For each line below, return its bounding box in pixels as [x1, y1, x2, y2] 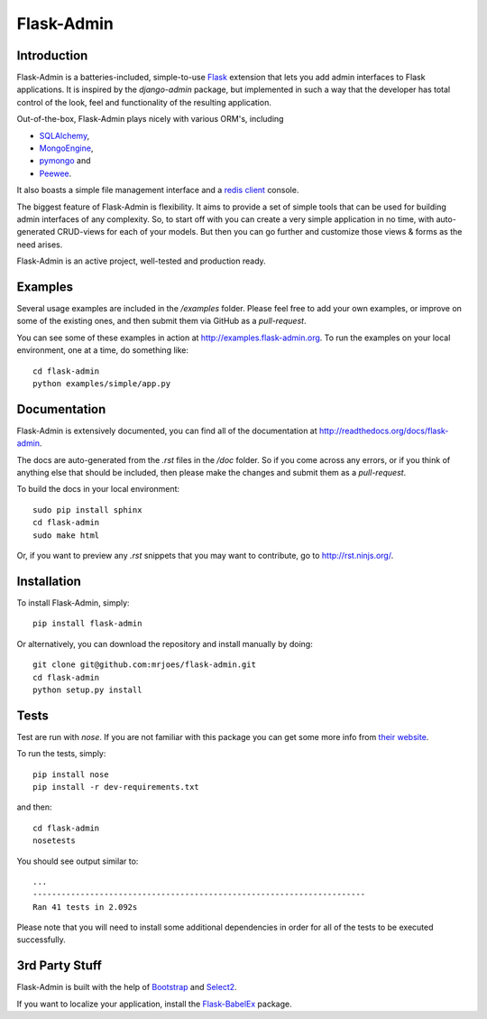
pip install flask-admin [32, 618, 142, 629]
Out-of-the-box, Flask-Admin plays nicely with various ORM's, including [16, 114, 284, 125]
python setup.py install [32, 684, 142, 695]
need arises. [16, 239, 63, 250]
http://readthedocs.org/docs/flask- [318, 425, 449, 436]
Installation [16, 573, 81, 588]
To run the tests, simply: [16, 748, 106, 759]
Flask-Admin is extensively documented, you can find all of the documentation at [16, 425, 317, 436]
